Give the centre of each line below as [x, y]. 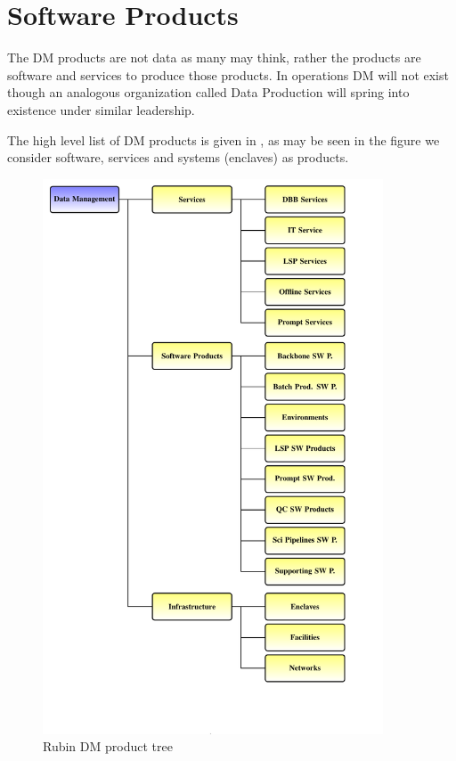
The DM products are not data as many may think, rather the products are [214, 57]
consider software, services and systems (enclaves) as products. [178, 157]
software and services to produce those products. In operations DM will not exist [228, 74]
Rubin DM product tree [108, 746]
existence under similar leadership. [101, 109]
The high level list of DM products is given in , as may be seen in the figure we [224, 139]
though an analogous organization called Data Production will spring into [208, 92]
